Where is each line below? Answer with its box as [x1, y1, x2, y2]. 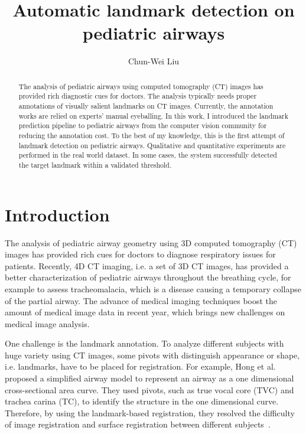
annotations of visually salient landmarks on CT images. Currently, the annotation [18, 101, 274, 111]
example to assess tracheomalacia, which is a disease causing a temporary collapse [5, 282, 301, 295]
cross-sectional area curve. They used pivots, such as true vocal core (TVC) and [5, 383, 294, 396]
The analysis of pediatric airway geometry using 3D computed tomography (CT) [5, 236, 297, 249]
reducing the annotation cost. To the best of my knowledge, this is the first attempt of [18, 130, 285, 140]
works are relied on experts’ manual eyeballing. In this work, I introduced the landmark [18, 110, 289, 120]
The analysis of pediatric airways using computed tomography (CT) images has [18, 81, 263, 91]
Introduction [5, 202, 110, 226]
